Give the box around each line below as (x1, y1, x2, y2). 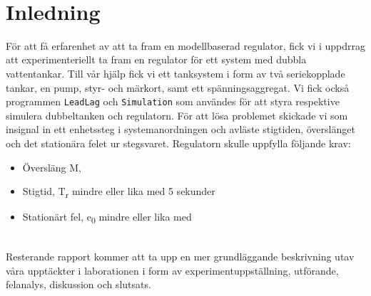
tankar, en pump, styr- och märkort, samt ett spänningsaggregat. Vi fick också (6, 80, 350, 95)
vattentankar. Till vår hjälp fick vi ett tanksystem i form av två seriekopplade (6, 65, 345, 80)
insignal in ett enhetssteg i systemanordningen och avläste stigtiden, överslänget (6, 122, 355, 137)
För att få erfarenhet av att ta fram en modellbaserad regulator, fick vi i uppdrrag (6, 38, 365, 53)
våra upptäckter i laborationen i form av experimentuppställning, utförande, (6, 263, 339, 277)
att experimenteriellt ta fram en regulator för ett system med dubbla (6, 52, 307, 67)
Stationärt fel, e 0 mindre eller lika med (22, 209, 192, 226)
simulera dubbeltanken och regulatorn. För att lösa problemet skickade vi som (6, 107, 348, 122)
